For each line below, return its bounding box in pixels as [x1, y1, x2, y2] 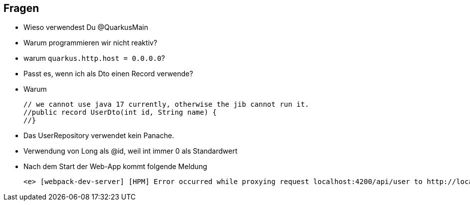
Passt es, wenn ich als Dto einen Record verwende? [23, 69, 193, 78]
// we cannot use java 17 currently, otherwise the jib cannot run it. [23, 100, 310, 109]
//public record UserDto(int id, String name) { [23, 108, 217, 117]
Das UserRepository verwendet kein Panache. [23, 131, 174, 140]
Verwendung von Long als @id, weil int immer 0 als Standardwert [23, 147, 238, 156]
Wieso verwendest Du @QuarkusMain [23, 23, 149, 32]
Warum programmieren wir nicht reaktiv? [23, 38, 157, 47]
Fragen [3, 2, 39, 14]
